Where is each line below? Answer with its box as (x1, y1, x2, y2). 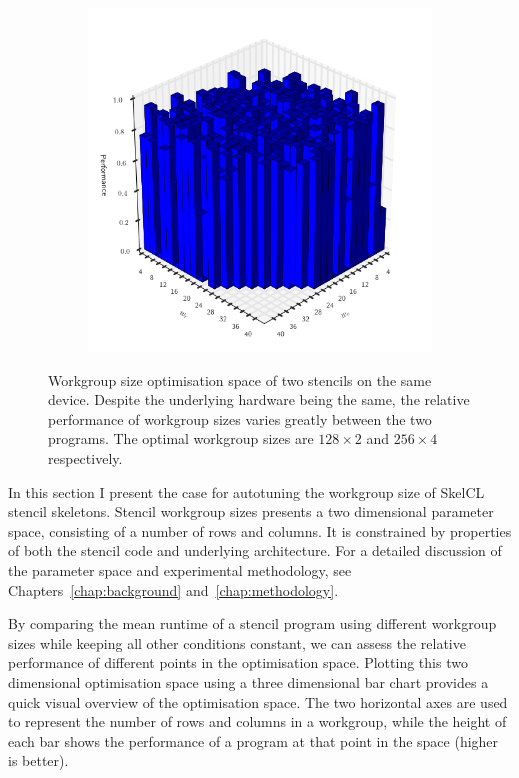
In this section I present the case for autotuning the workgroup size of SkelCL (8, 481, 485, 502)
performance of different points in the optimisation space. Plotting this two (8, 652, 468, 673)
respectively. (48, 447, 123, 468)
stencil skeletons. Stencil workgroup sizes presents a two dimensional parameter (8, 501, 494, 522)
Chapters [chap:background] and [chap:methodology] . (8, 579, 339, 600)
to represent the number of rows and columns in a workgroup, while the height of (8, 711, 507, 732)
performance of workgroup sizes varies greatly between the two (48, 408, 432, 429)
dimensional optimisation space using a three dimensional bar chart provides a (8, 671, 489, 692)
